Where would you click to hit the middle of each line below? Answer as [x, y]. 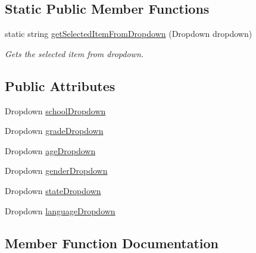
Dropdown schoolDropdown [55, 110]
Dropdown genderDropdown [56, 171]
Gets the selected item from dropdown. [74, 53]
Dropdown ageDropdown [50, 150]
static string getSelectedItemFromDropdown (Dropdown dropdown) [129, 34]
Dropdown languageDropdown [60, 210]
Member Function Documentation [112, 243]
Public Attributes [60, 85]
